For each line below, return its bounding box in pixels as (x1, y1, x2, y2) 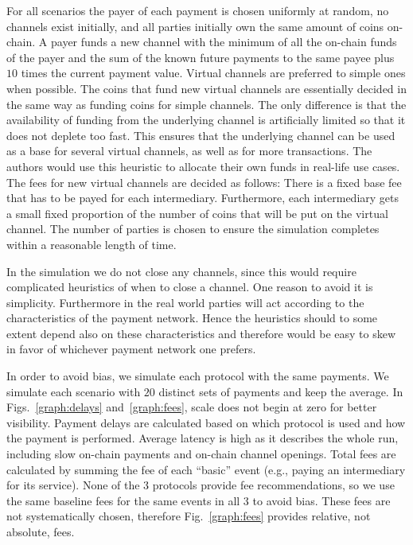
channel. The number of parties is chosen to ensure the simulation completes (6, 220, 380, 237)
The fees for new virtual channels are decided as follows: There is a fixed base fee (6, 173, 402, 190)
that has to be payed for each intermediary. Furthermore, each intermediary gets (6, 189, 399, 206)
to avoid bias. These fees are (252, 492, 391, 508)
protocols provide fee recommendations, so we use (152, 477, 395, 493)
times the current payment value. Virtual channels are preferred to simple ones (21, 64, 406, 81)
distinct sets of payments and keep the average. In (158, 383, 403, 399)
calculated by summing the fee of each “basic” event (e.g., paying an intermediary (6, 461, 406, 477)
